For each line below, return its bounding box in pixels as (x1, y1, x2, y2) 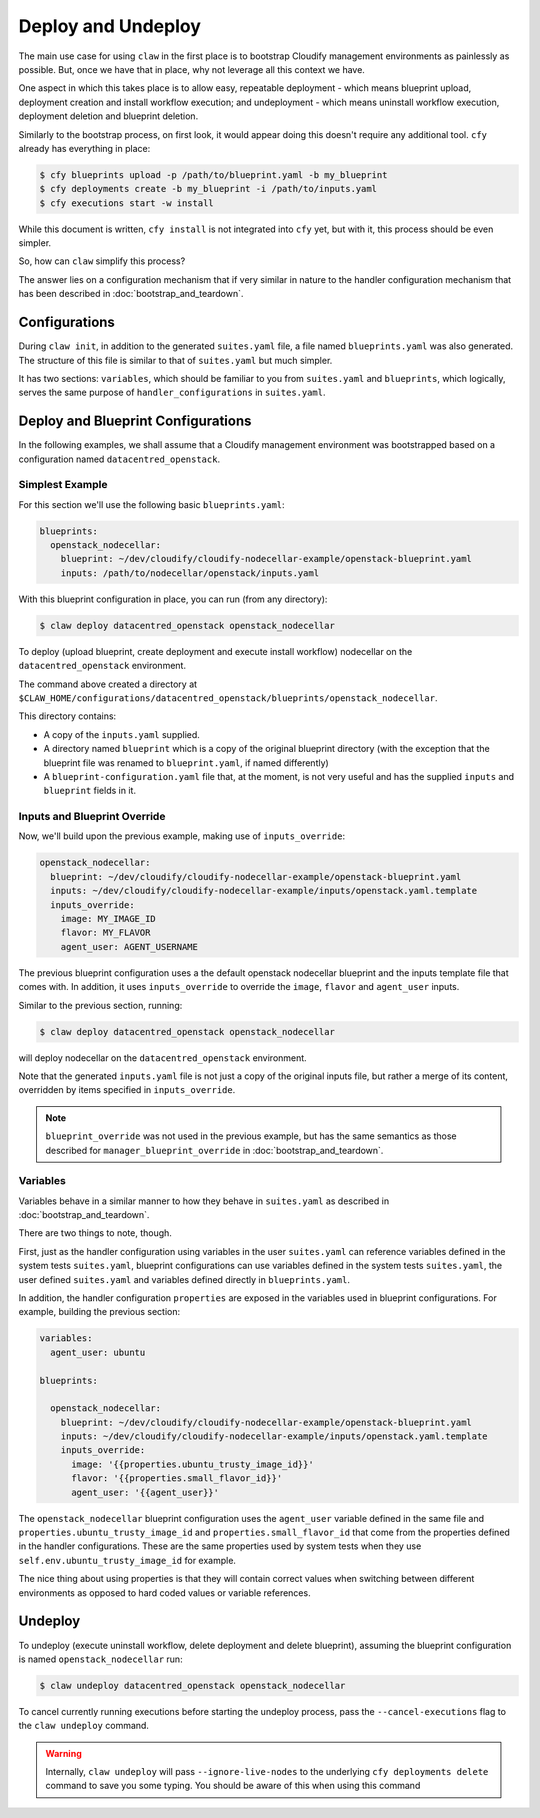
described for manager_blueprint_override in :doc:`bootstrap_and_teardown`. (45, 1144, 384, 1156)
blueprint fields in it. (43, 785, 137, 797)
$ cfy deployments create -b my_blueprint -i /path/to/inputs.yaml (39, 183, 378, 195)
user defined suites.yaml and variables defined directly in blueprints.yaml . (18, 1273, 350, 1285)
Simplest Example (18, 478, 108, 492)
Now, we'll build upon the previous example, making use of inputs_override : (18, 830, 345, 842)
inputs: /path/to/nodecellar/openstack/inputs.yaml (60, 567, 320, 579)
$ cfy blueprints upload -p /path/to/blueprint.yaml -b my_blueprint (39, 169, 388, 180)
